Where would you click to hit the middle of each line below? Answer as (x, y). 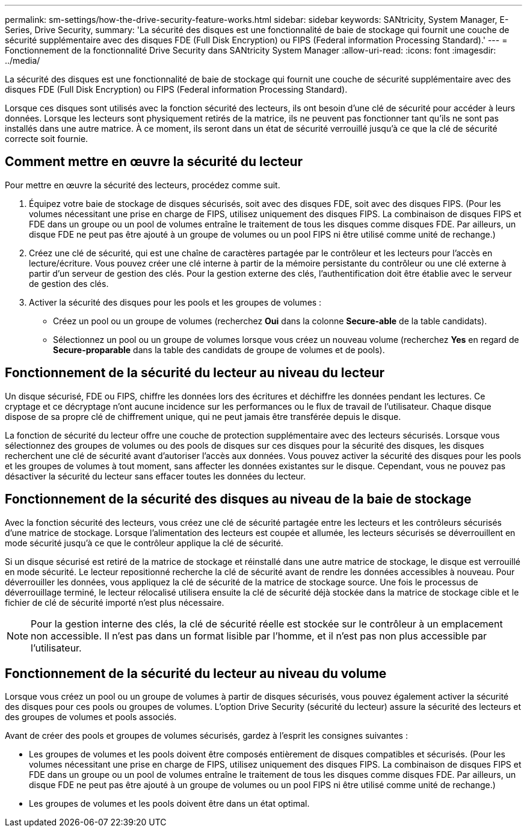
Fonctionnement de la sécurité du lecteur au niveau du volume (196, 673)
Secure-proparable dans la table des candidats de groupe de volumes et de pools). (219, 350)
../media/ (23, 60)
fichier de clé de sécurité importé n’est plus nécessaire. (115, 602)
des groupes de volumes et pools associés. (91, 717)
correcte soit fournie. (47, 139)
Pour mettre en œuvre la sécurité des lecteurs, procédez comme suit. (143, 185)
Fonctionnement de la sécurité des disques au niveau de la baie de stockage (238, 499)
